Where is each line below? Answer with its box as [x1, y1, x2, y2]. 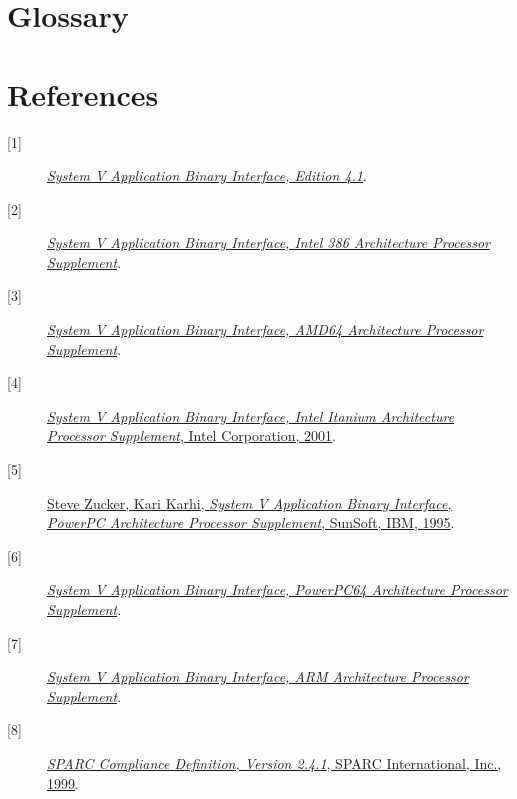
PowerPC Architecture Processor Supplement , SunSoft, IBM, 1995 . [47, 512, 455, 533]
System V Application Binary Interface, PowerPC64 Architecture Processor [47, 579, 508, 600]
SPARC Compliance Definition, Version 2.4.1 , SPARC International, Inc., [47, 752, 502, 773]
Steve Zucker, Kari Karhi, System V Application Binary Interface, [47, 492, 452, 513]
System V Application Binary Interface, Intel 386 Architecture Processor [47, 232, 491, 253]
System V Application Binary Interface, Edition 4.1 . [47, 165, 367, 186]
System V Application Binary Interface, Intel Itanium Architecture [47, 405, 455, 426]
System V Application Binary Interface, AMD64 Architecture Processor [47, 319, 484, 340]
